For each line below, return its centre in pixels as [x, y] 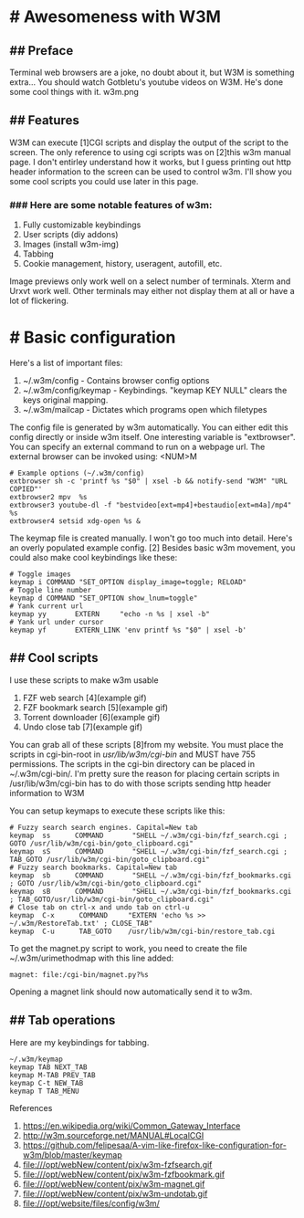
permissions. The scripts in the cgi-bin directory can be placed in [132, 763]
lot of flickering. [39, 301]
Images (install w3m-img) [71, 245]
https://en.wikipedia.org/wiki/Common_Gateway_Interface [131, 1126]
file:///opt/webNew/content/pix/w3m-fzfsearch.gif [117, 1164]
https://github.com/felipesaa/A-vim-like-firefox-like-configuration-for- [155, 1145]
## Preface [42, 51]
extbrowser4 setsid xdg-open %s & [75, 521]
